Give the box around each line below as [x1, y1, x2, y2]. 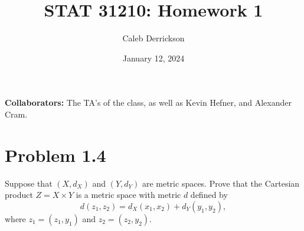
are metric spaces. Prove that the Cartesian [142, 177, 300, 189]
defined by [190, 188, 228, 201]
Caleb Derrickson [122, 32, 185, 44]
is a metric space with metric [76, 188, 181, 201]
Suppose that [5, 177, 53, 189]
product [5, 188, 33, 201]
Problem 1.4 [5, 142, 106, 167]
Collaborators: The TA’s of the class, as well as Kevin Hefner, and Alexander [5, 96, 292, 109]
